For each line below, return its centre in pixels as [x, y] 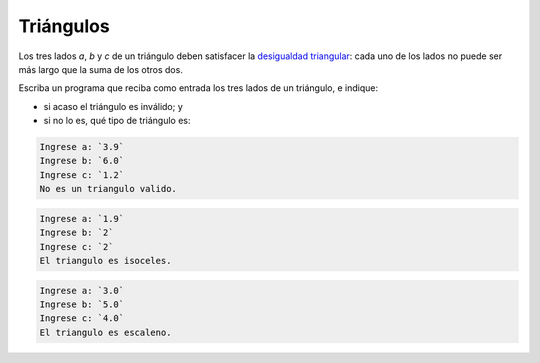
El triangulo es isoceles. [105, 261]
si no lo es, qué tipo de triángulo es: [117, 121]
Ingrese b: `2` [76, 233]
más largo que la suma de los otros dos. [101, 69]
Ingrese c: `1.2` [82, 174]
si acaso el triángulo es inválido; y [113, 106]
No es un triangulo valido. [108, 189]
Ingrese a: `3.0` [82, 290]
